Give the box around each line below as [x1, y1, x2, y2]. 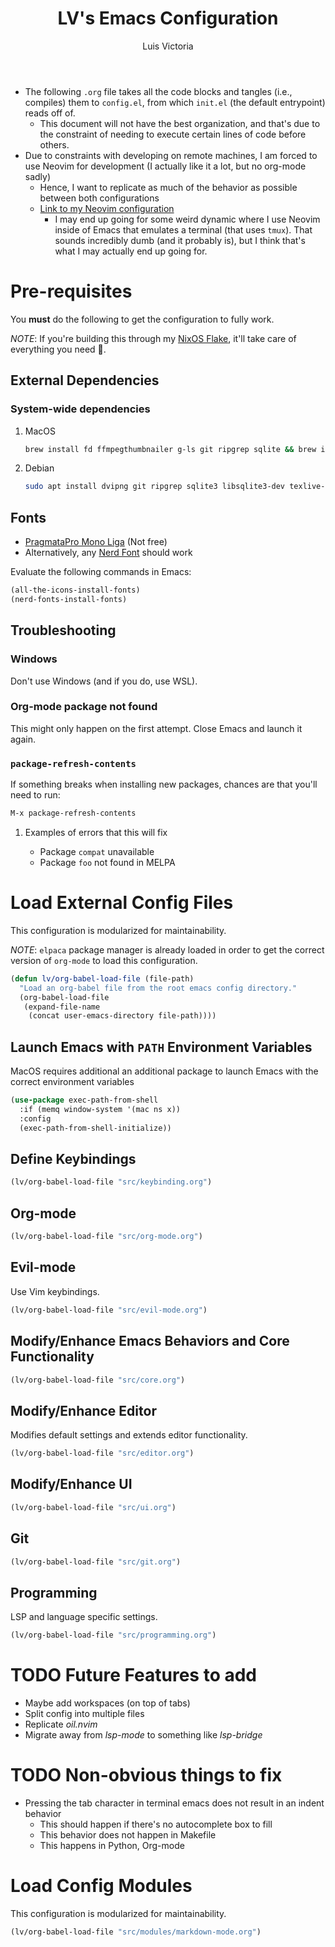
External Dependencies [10, 372, 160, 389]
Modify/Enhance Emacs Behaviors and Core [10, 1333, 290, 1350]
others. [39, 138, 70, 151]
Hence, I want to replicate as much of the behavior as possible [39, 181, 298, 193]
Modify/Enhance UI [10, 1476, 133, 1493]
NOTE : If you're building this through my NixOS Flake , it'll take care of [10, 332, 297, 344]
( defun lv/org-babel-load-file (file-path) [10, 973, 195, 984]
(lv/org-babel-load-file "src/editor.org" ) [10, 1448, 195, 1459]
